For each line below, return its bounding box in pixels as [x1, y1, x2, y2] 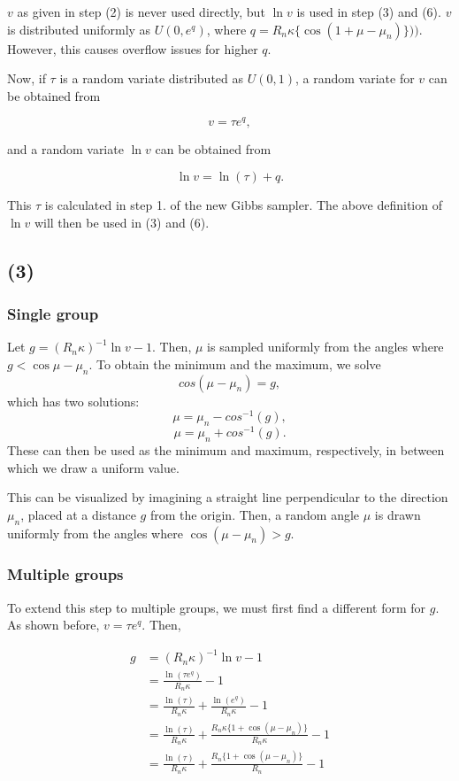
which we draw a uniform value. [7, 458, 180, 476]
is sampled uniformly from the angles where [207, 337, 444, 356]
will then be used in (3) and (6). [34, 213, 210, 231]
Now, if [7, 69, 46, 88]
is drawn [374, 505, 421, 523]
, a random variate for [295, 69, 415, 88]
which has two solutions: [7, 391, 140, 410]
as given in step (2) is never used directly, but [17, 3, 265, 20]
